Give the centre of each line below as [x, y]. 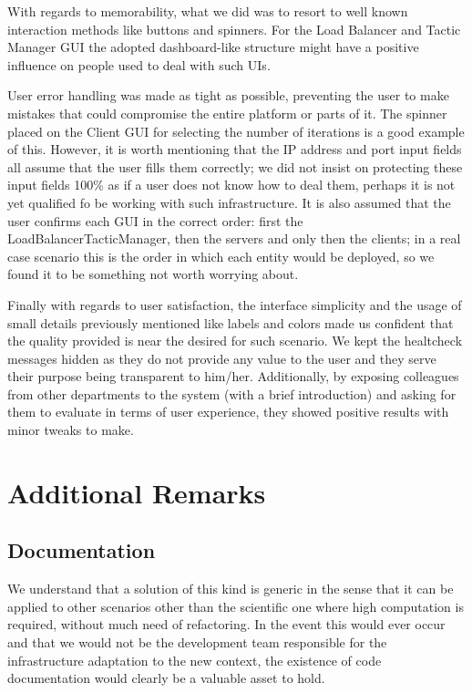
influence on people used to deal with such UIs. [139, 64]
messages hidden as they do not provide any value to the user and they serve [222, 358]
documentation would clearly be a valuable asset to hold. [166, 678]
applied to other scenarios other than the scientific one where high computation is [236, 606]
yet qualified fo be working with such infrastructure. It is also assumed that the [229, 202]
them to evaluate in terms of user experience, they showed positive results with [228, 412]
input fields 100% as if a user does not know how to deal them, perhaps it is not [231, 185]
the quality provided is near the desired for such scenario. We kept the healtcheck [235, 341]
